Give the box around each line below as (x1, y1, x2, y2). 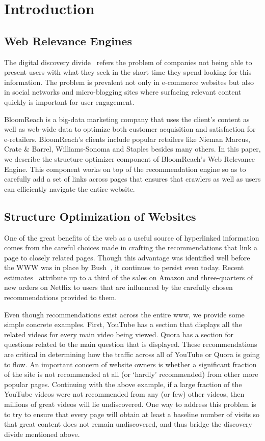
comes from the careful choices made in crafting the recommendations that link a (4, 242, 257, 253)
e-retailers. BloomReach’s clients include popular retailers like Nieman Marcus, (4, 133, 250, 144)
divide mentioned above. (4, 428, 80, 439)
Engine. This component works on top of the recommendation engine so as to (4, 163, 246, 174)
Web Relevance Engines (4, 33, 132, 48)
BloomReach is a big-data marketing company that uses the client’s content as (4, 113, 250, 124)
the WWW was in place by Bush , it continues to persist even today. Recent (4, 262, 244, 273)
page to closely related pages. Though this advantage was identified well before (4, 252, 250, 262)
